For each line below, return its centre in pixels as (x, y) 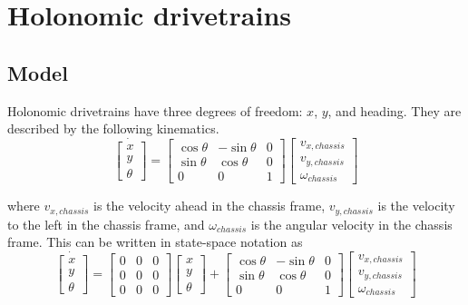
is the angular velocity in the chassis (351, 224)
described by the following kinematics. (113, 128)
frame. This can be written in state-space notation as (155, 242)
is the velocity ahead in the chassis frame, (210, 206)
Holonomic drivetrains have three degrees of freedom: (155, 110)
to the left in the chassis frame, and (106, 224)
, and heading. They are (395, 110)
